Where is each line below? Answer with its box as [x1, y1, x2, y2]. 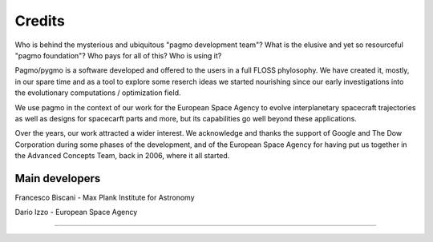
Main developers [14, 172, 101, 185]
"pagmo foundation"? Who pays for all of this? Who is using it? [14, 50, 222, 60]
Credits [14, 12, 66, 30]
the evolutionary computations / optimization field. [14, 88, 181, 97]
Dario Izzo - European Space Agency [14, 208, 138, 217]
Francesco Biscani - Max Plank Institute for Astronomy [14, 192, 196, 202]
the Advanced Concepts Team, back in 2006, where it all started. [14, 151, 230, 161]
